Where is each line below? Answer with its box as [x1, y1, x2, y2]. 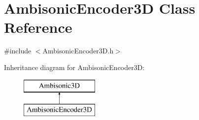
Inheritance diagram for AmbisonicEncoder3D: [4, 62, 145, 72]
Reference [4, 17, 72, 37]
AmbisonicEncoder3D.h [42, 46, 114, 56]
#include [4, 46, 32, 56]
